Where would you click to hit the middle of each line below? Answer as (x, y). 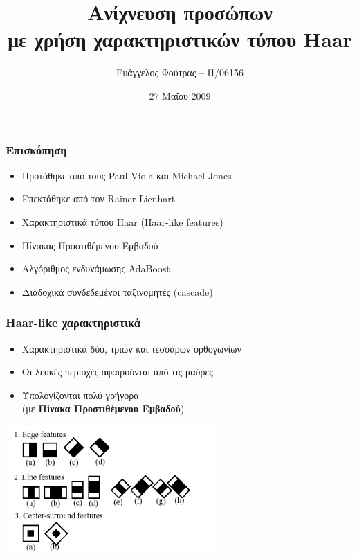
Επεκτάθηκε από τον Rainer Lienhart (99, 198)
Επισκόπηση (36, 149)
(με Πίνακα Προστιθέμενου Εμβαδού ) (103, 408)
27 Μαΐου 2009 (180, 95)
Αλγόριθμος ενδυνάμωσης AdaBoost (96, 268)
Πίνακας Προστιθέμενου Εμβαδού (90, 245)
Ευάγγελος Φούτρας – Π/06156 (180, 72)
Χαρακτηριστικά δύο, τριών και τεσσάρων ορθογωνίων (131, 348)
